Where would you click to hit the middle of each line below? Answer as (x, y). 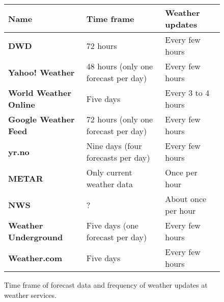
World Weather (40, 93)
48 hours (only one (120, 66)
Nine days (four (114, 146)
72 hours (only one (120, 119)
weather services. (30, 295)
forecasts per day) (118, 157)
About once (186, 199)
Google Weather (41, 119)
